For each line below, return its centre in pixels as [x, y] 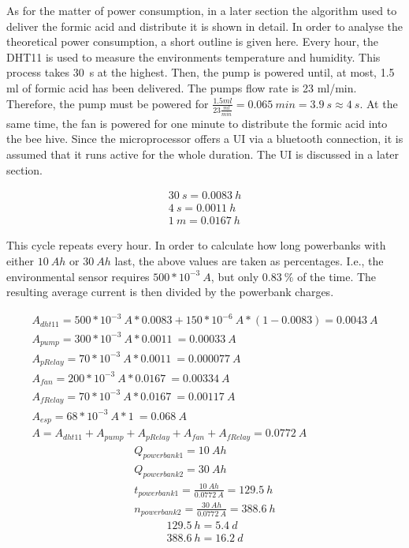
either [20, 260]
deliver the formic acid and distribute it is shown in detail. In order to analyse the [204, 26]
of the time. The [337, 276]
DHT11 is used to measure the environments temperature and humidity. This [193, 56]
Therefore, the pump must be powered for [108, 103]
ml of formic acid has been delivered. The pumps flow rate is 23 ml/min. [182, 87]
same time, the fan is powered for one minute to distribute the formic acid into [197, 123]
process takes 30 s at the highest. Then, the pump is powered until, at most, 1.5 [201, 72]
